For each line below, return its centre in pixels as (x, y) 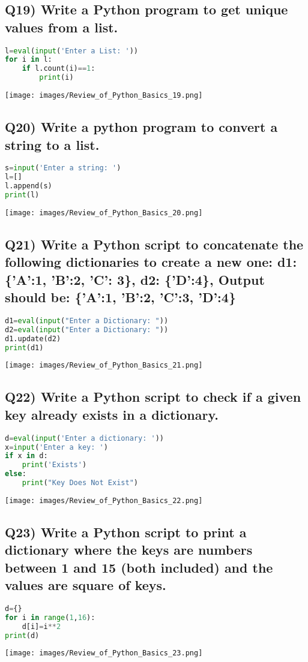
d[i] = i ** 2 (41, 626)
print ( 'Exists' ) (54, 465)
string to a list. (52, 144)
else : (16, 474)
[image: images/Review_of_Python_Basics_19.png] (104, 96)
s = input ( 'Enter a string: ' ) (63, 168)
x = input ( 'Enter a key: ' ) (56, 447)
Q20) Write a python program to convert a (141, 127)
